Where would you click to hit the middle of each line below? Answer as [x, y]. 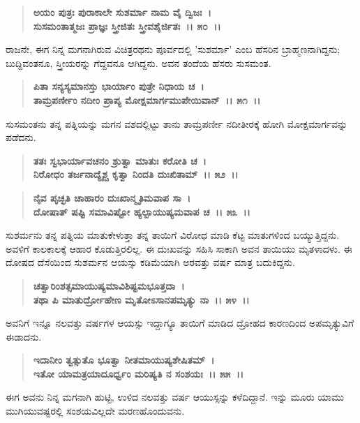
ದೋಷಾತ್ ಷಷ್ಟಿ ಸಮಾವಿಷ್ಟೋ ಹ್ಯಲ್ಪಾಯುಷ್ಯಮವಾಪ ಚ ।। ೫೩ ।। [142, 211]
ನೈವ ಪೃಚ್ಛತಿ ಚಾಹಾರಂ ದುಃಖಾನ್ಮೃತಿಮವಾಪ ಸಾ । [112, 197]
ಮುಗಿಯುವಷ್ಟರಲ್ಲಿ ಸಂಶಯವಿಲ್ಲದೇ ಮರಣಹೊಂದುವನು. [95, 411]
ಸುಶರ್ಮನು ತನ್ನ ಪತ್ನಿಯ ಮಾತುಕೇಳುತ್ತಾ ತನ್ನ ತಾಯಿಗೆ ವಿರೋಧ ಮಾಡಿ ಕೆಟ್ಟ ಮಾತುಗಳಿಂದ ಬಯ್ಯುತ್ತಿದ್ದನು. [173, 235]
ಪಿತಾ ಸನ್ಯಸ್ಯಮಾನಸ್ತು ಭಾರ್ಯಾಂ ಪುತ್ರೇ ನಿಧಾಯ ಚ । [119, 86]
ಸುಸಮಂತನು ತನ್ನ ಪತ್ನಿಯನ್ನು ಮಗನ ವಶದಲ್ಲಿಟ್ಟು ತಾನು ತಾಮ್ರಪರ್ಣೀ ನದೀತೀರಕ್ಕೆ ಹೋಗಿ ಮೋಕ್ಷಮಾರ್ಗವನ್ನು [177, 123]
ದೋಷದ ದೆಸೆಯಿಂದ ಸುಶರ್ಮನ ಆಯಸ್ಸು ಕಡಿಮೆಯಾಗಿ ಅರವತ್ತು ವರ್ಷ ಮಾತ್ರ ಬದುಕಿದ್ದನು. [150, 262]
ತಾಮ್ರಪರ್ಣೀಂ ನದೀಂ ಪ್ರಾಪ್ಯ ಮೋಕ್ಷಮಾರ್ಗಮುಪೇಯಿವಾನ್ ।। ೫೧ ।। [147, 99]
